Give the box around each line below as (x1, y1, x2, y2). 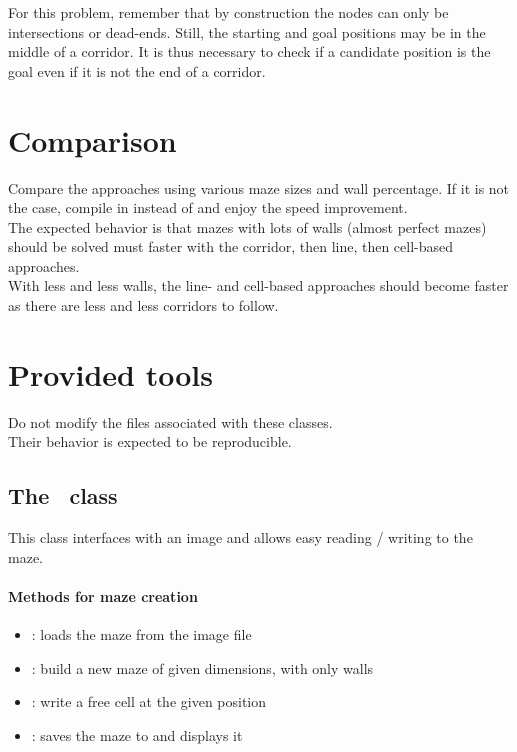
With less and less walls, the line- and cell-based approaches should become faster (8, 275, 509, 296)
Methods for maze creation (8, 585, 198, 606)
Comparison (8, 119, 177, 160)
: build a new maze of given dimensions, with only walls (31, 657, 374, 678)
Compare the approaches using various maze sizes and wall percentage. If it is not (8, 177, 510, 198)
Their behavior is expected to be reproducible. (8, 431, 292, 452)
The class (8, 480, 118, 511)
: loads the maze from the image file (31, 624, 252, 645)
